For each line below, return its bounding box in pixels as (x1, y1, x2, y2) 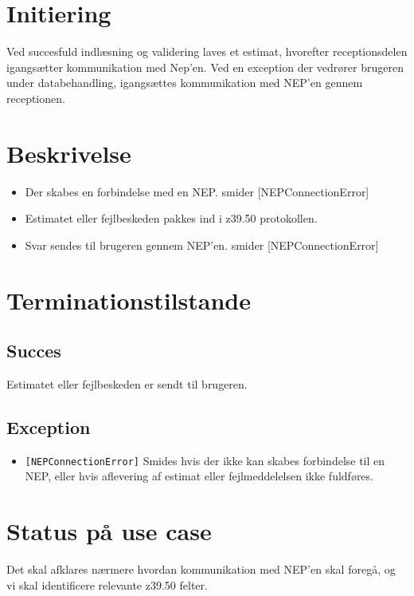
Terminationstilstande (6, 283, 251, 316)
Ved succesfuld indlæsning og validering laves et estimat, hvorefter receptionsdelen (6, 43, 408, 60)
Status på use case (6, 515, 212, 547)
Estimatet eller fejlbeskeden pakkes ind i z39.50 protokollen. (25, 210, 318, 227)
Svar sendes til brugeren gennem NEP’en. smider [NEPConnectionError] (25, 236, 379, 253)
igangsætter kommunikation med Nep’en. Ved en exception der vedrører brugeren (6, 58, 404, 75)
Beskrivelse (6, 136, 131, 169)
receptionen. (6, 89, 65, 106)
